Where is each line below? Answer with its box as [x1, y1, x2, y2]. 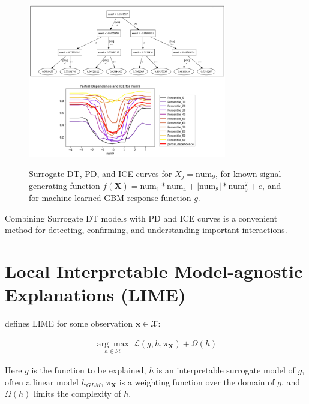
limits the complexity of [34, 387, 121, 400]
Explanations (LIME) [5, 282, 186, 307]
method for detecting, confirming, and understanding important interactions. [5, 223, 287, 236]
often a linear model [5, 375, 79, 388]
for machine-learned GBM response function [29, 191, 191, 204]
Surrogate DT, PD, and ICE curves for [29, 167, 172, 179]
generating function [29, 179, 100, 192]
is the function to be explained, [31, 363, 146, 376]
